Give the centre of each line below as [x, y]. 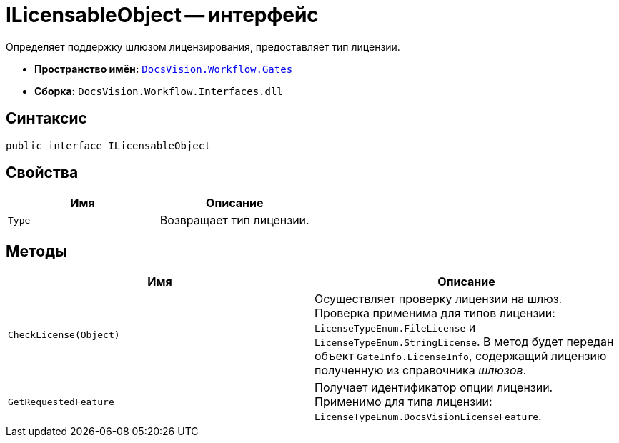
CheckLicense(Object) [64, 334]
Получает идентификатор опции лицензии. [434, 388]
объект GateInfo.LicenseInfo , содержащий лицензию [461, 356]
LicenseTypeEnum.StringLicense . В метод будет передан [464, 342]
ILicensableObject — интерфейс [162, 15]
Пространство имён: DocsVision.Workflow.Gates [164, 69]
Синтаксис [46, 119]
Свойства [42, 173]
